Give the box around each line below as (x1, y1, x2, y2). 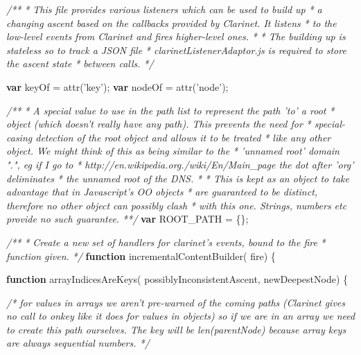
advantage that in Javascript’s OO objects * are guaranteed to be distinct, (6, 184, 318, 199)
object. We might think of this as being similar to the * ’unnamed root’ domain (6, 144, 340, 158)
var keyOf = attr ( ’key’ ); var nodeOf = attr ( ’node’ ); (6, 79, 229, 94)
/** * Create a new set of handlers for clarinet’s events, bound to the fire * (6, 234, 326, 249)
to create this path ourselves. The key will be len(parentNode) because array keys (6, 322, 346, 336)
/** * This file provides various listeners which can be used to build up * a (6, 2, 322, 16)
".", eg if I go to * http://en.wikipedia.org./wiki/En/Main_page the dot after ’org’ (6, 157, 354, 171)
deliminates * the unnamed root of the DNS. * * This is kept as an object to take (6, 171, 349, 185)
